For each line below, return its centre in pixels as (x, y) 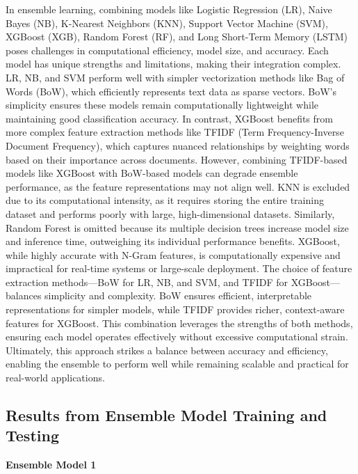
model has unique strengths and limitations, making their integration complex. (173, 64)
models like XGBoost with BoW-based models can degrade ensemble (152, 173)
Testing (32, 435)
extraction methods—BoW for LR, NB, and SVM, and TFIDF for (147, 282)
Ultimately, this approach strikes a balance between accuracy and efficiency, (167, 350)
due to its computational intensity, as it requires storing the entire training (165, 200)
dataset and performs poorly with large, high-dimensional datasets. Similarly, (170, 213)
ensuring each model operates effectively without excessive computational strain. (177, 337)
